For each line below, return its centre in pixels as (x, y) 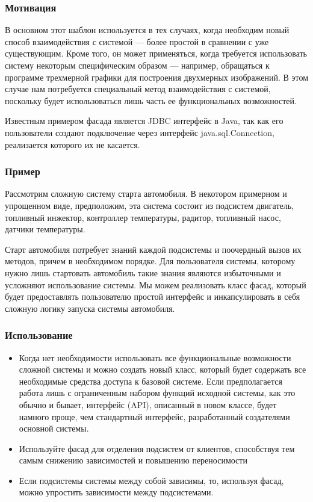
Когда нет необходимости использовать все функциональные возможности (155, 357)
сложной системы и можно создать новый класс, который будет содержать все (163, 369)
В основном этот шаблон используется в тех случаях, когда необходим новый (147, 30)
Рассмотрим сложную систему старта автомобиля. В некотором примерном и (146, 194)
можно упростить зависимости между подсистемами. (116, 492)
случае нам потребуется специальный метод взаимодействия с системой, (138, 89)
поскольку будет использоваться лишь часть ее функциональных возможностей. (151, 100)
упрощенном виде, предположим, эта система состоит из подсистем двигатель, (150, 205)
